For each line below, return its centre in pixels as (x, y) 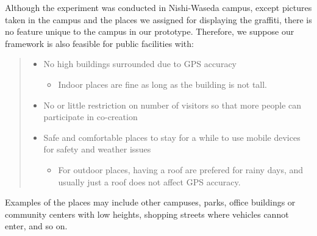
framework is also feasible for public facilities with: (99, 43)
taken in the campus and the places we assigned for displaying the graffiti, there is (158, 19)
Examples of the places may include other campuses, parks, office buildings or (150, 202)
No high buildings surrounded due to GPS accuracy (140, 64)
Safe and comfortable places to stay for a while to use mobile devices (172, 137)
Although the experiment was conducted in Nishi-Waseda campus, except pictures (158, 7)
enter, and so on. (36, 226)
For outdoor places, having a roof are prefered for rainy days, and (181, 169)
